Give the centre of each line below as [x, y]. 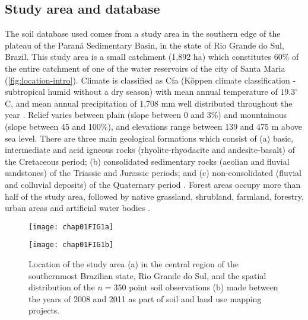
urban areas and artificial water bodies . [77, 208]
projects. [44, 310]
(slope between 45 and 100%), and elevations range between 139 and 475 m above [154, 126]
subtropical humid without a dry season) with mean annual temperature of [141, 92]
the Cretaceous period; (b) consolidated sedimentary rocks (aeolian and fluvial [147, 161]
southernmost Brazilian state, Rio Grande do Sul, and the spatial [147, 275]
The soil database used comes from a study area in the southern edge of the [143, 33]
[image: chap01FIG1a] [71, 227]
